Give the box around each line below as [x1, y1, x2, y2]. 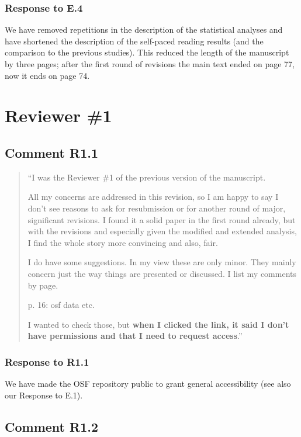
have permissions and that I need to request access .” [27, 330, 243, 342]
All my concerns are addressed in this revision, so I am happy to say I [27, 190, 279, 203]
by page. [27, 279, 58, 291]
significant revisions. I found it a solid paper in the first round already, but [27, 213, 296, 226]
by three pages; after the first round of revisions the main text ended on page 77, [5, 58, 295, 70]
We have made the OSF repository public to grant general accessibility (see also [5, 377, 291, 390]
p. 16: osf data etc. [27, 299, 95, 311]
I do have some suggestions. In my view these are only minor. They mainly [27, 256, 296, 268]
